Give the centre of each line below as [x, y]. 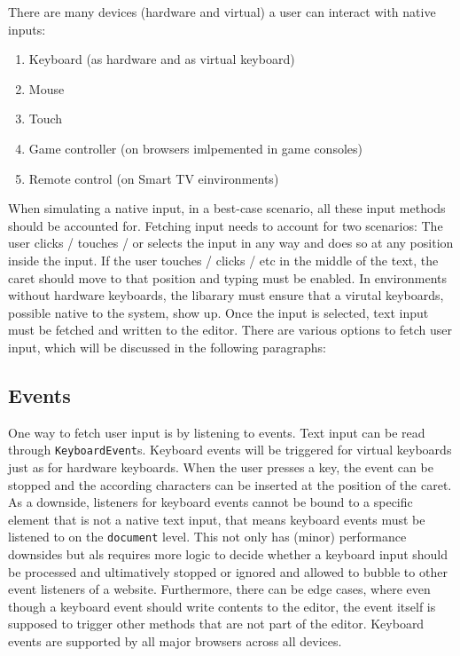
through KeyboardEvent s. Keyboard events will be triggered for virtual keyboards [230, 450]
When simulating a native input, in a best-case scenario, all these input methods [227, 208]
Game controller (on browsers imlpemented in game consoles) [195, 148]
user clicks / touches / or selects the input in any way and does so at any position [231, 243]
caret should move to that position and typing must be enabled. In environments [228, 277]
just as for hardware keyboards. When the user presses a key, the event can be [221, 466]
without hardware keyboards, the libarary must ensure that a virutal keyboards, [226, 295]
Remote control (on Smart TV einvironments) [154, 178]
